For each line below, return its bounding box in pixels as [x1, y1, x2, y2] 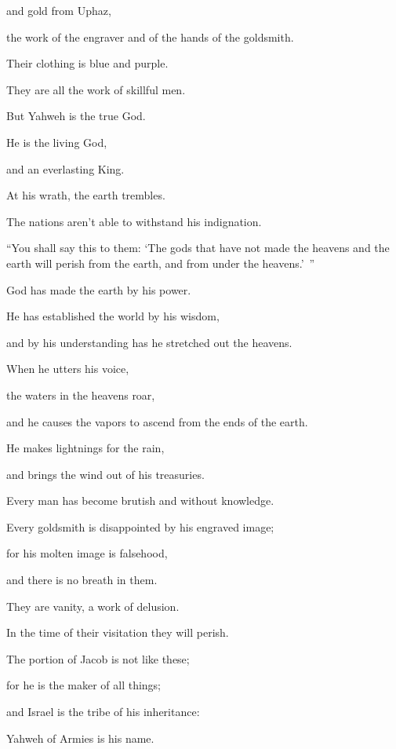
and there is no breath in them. [6, 572, 158, 588]
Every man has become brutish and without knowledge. [6, 492, 274, 509]
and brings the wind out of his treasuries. [6, 466, 205, 482]
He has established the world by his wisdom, [6, 308, 220, 324]
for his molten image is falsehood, [6, 545, 168, 561]
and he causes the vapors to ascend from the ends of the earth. [6, 413, 308, 429]
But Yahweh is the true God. [6, 108, 146, 124]
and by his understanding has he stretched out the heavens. [6, 334, 292, 350]
